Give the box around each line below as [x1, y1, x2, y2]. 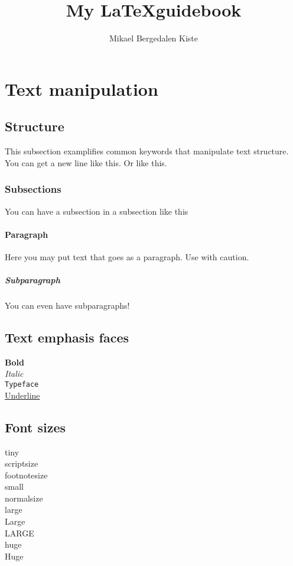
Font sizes [5, 418, 66, 436]
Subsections [5, 182, 61, 196]
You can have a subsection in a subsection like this [5, 205, 188, 217]
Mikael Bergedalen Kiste [109, 32, 198, 44]
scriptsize [5, 457, 38, 470]
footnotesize [5, 468, 48, 481]
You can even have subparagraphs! [5, 299, 130, 312]
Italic [5, 367, 24, 380]
